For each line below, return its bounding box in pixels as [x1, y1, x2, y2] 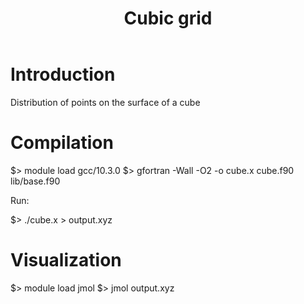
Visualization [10, 249, 122, 272]
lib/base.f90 [10, 175, 61, 187]
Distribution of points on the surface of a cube [10, 96, 201, 108]
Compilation [10, 132, 114, 154]
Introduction [10, 63, 116, 86]
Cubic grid [123, 7, 213, 30]
